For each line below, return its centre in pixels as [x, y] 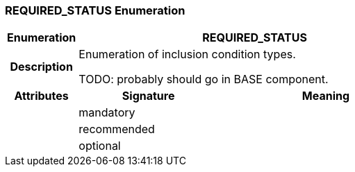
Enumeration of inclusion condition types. [187, 54]
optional [100, 146]
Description [41, 67]
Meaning [326, 96]
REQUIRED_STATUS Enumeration [95, 10]
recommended [117, 129]
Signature [148, 96]
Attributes [41, 96]
